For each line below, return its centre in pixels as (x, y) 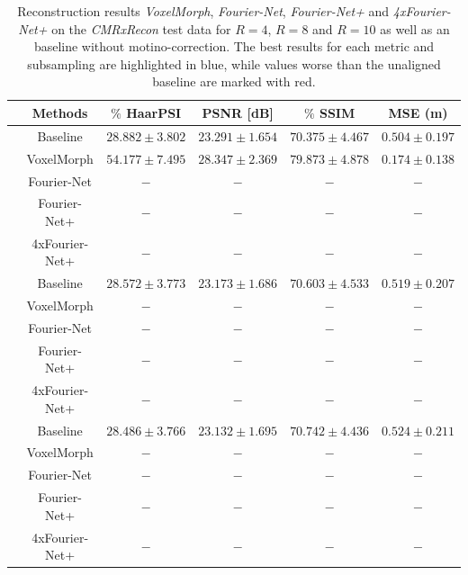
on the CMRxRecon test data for (141, 28)
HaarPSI (154, 112)
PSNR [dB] (238, 112)
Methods (60, 112)
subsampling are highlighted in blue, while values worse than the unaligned (234, 63)
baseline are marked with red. (234, 81)
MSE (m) (418, 112)
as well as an (415, 28)
